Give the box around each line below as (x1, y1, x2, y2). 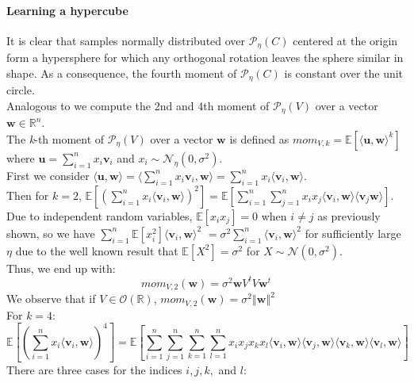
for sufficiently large (305, 224, 401, 241)
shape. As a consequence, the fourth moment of (6, 64, 237, 81)
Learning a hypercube (6, 2, 128, 18)
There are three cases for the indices (6, 362, 182, 378)
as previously (317, 207, 381, 224)
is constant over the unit (284, 64, 404, 81)
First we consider (6, 167, 90, 183)
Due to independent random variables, (6, 207, 193, 224)
